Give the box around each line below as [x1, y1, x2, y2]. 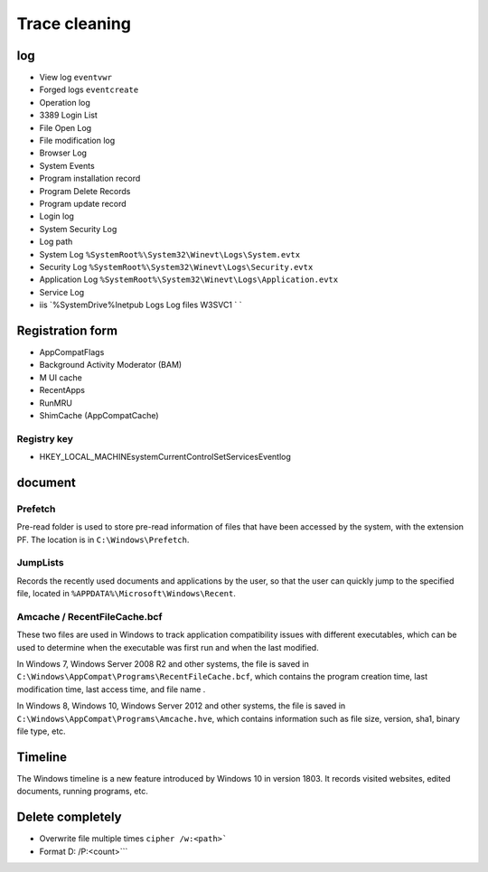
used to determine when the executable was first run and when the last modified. [16, 642, 320, 652]
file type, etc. [16, 726, 67, 736]
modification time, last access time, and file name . [16, 683, 206, 695]
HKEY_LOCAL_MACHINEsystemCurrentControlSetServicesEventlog [39, 452, 291, 463]
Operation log [39, 97, 90, 108]
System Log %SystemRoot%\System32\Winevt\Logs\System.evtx [39, 248, 301, 259]
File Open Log [39, 122, 92, 133]
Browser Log [39, 147, 88, 158]
